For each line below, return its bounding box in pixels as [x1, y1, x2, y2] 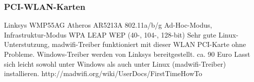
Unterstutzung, [4, 39, 50, 49]
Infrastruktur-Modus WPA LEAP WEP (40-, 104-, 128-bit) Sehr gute [4, 29, 216, 40]
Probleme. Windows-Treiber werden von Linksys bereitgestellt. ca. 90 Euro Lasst [4, 49, 251, 59]
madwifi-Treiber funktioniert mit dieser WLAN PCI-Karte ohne [52, 39, 246, 49]
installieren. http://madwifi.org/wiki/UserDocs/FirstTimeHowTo [4, 68, 202, 79]
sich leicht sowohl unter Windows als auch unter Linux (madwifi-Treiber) [4, 58, 226, 69]
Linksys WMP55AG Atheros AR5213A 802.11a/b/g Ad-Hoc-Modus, [4, 20, 212, 30]
